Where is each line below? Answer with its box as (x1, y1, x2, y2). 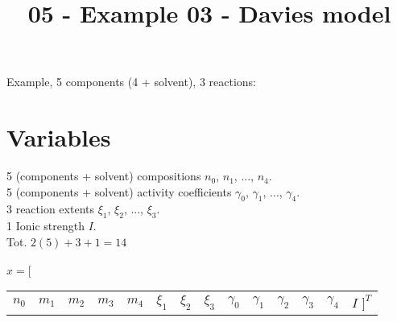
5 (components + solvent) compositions (6, 167, 201, 184)
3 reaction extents (6, 200, 94, 217)
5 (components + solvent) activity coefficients (6, 183, 232, 200)
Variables (6, 121, 111, 154)
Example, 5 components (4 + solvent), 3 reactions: (6, 73, 257, 90)
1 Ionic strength (6, 217, 85, 234)
